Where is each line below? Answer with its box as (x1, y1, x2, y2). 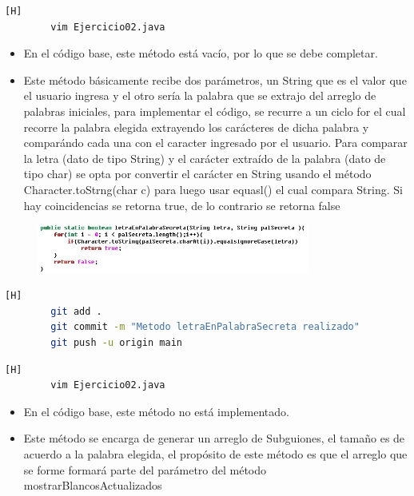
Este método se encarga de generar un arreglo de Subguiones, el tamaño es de (23, 430, 405, 446)
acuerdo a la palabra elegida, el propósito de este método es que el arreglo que (23, 445, 408, 462)
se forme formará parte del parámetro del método (23, 461, 267, 478)
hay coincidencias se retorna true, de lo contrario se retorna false (23, 196, 340, 213)
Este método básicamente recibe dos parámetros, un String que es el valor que (23, 71, 407, 88)
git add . (50, 305, 102, 317)
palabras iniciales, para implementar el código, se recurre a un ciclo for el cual (23, 102, 406, 119)
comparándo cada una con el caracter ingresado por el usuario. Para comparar (23, 134, 408, 151)
